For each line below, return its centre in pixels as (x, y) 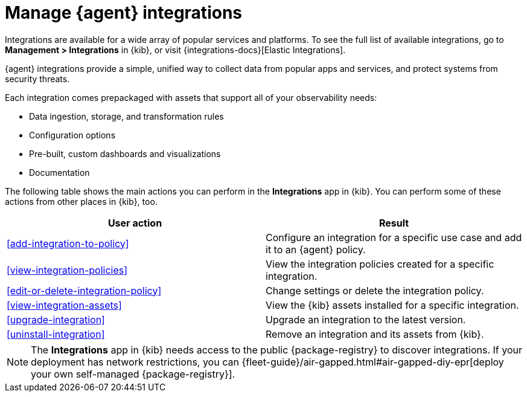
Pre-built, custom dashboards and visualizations (125, 153)
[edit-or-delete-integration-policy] (84, 290)
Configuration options (72, 135)
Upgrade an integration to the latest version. (366, 319)
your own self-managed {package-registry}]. (133, 374)
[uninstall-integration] (56, 334)
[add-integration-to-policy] (68, 243)
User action (135, 223)
